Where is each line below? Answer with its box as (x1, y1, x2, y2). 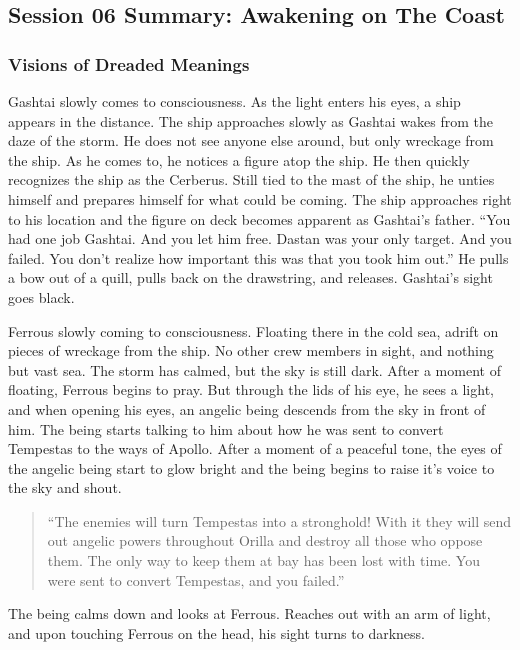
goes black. (8, 286, 75, 307)
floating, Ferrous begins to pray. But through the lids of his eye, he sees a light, (8, 379, 494, 400)
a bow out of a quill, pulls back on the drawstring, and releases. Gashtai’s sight (8, 267, 493, 288)
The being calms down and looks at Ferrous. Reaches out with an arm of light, (8, 603, 491, 624)
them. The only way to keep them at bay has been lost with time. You (47, 550, 480, 571)
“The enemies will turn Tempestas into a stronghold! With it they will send (47, 510, 512, 531)
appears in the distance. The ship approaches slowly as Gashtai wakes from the (8, 110, 493, 131)
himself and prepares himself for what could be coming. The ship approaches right (8, 188, 512, 209)
